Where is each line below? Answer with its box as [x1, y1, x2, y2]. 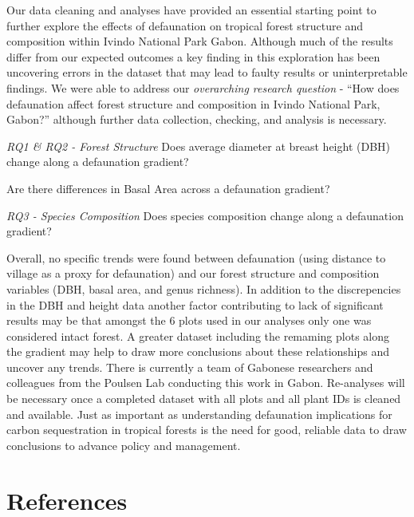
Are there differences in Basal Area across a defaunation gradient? [6, 180, 330, 196]
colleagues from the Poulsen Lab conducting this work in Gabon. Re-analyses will [6, 374, 405, 391]
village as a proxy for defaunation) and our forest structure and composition [6, 265, 380, 282]
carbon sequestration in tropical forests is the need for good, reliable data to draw [6, 421, 407, 438]
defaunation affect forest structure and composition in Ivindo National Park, [6, 95, 380, 112]
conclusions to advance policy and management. [6, 436, 241, 453]
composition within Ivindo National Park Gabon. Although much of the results [6, 33, 393, 49]
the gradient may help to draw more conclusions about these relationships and [6, 343, 390, 360]
